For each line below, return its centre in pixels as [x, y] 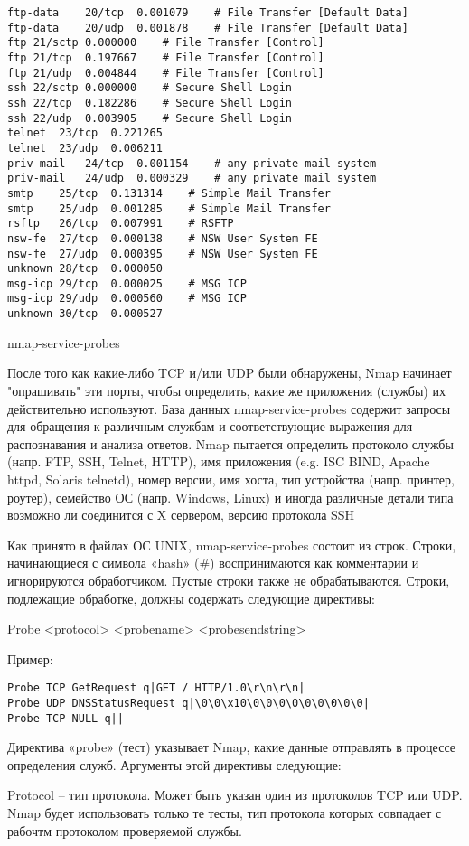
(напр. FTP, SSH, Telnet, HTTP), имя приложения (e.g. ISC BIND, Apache [219, 461]
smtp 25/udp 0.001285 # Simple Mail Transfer [169, 208]
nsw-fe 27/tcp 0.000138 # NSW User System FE [163, 238]
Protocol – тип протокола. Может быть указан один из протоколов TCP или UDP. [235, 795]
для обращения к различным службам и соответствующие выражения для [210, 426]
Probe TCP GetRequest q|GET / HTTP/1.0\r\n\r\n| [156, 688]
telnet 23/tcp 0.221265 [85, 133]
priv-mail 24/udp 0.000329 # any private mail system [192, 179]
